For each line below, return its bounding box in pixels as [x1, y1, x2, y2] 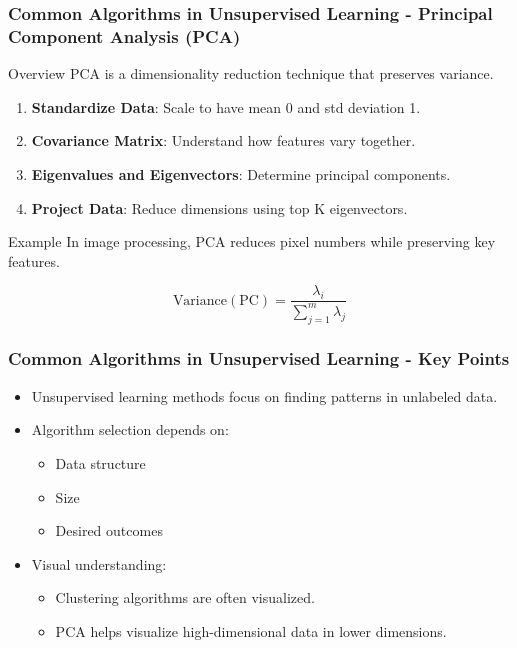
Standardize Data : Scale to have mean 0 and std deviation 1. [31, 96, 421, 117]
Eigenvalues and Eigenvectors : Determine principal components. [31, 163, 451, 184]
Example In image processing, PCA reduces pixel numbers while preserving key [8, 231, 496, 252]
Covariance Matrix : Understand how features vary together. [31, 130, 416, 151]
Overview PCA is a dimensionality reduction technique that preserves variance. [8, 63, 494, 84]
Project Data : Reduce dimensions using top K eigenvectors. [31, 197, 408, 218]
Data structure [55, 452, 146, 473]
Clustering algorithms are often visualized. [55, 587, 315, 608]
